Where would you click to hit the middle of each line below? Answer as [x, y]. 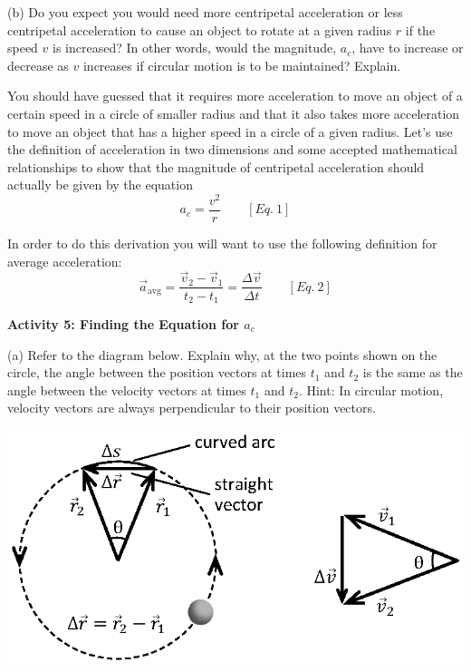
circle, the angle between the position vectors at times [157, 372]
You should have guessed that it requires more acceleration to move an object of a [235, 96]
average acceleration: [65, 261]
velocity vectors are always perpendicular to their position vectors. [192, 408]
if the [420, 29]
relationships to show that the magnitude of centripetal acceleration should [216, 166]
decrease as [38, 65]
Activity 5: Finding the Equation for [123, 324]
